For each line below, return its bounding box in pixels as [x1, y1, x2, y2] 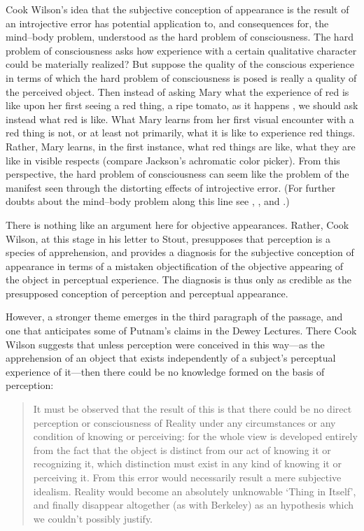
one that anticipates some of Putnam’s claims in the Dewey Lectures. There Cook [6, 323, 357, 338]
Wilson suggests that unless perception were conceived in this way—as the [6, 337, 325, 351]
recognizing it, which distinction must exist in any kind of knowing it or [33, 456, 342, 471]
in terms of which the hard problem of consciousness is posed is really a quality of [6, 70, 357, 85]
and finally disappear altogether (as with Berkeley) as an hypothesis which [33, 497, 354, 512]
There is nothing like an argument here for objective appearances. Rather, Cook [6, 217, 349, 232]
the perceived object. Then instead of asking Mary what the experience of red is [6, 84, 349, 99]
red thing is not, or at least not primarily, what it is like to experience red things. [6, 125, 356, 140]
